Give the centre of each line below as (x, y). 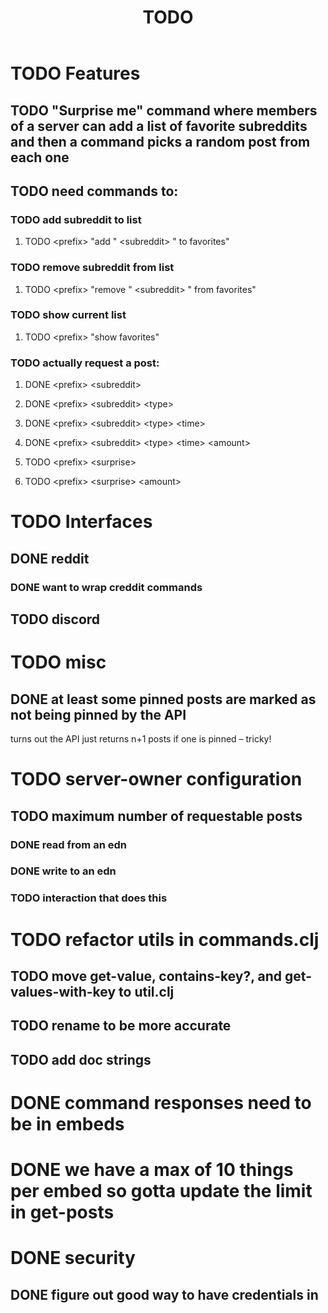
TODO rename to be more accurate (121, 1026)
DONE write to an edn (63, 871)
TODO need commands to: (94, 191)
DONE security (73, 1258)
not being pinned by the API (98, 714)
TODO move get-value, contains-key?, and (146, 976)
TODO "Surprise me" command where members (164, 110)
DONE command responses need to (161, 1102)
